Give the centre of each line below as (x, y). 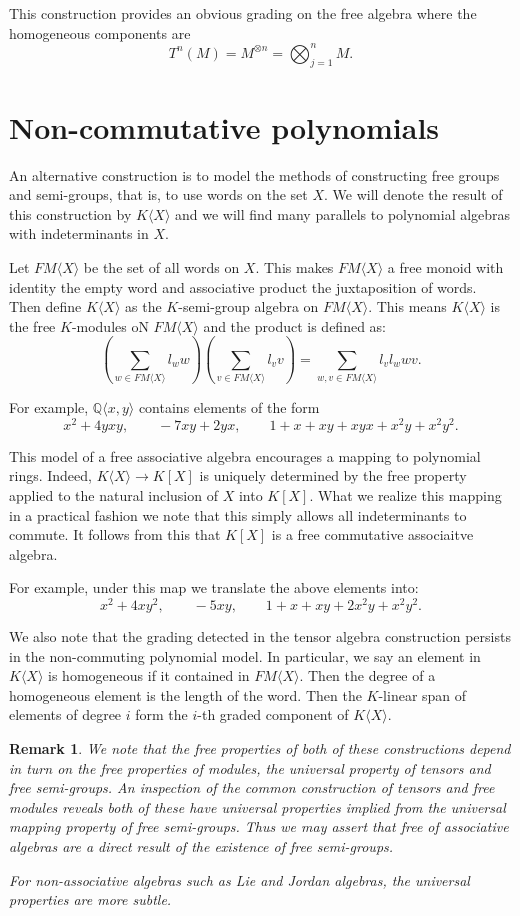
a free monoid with (445, 266)
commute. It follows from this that (115, 534)
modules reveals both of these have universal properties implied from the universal (257, 806)
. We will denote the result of (413, 194)
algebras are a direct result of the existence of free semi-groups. (201, 845)
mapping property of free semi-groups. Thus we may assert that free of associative (259, 826)
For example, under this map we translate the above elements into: (214, 587)
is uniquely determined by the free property (333, 475)
